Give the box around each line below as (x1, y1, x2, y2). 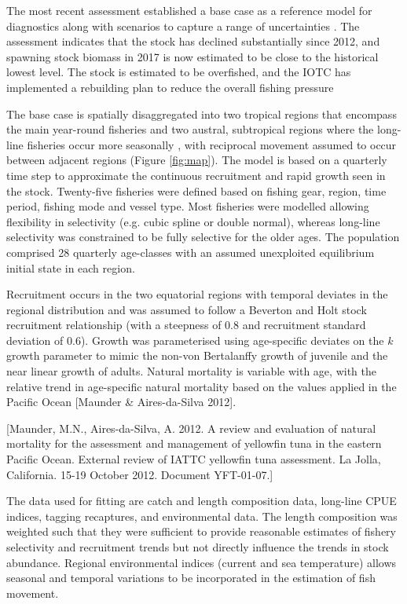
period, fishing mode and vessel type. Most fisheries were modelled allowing (6, 198, 369, 214)
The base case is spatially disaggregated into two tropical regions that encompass (6, 105, 397, 122)
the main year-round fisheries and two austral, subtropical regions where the (6, 121, 374, 137)
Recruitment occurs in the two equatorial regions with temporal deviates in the (6, 286, 388, 302)
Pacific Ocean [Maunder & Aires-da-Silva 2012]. (6, 394, 236, 410)
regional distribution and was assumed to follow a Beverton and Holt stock (6, 301, 367, 317)
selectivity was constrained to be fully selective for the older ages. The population (6, 229, 400, 245)
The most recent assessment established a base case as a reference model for (6, 2, 372, 18)
